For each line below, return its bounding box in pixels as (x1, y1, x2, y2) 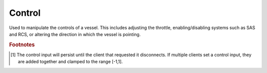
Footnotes (9, 41, 35, 48)
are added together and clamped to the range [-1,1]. (18, 59, 123, 65)
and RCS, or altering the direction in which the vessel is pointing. (9, 31, 141, 37)
